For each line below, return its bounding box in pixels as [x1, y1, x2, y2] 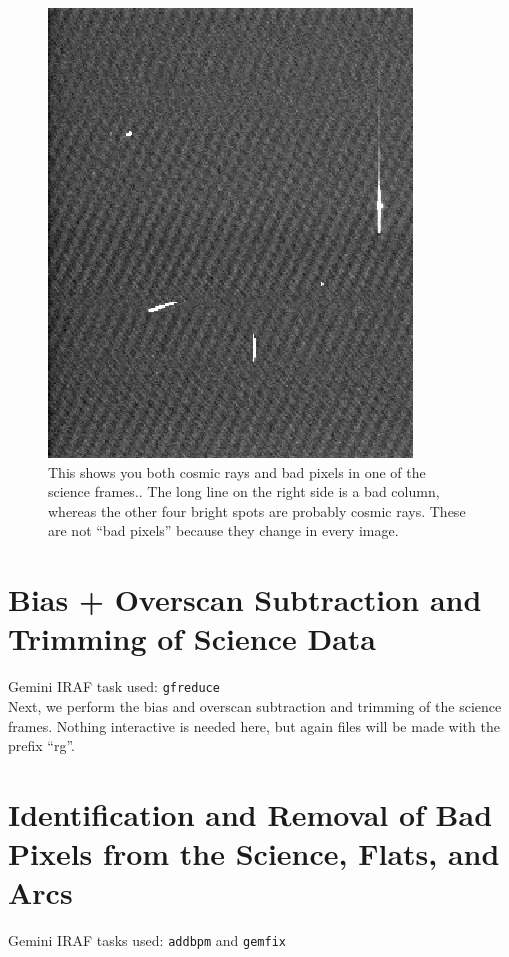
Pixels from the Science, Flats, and [8, 833, 500, 874]
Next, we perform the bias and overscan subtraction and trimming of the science [8, 695, 502, 716]
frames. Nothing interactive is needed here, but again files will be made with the [8, 715, 500, 736]
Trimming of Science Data [8, 618, 376, 659]
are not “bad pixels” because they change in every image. [48, 520, 399, 541]
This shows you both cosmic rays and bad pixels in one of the [48, 461, 426, 482]
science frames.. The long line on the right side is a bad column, [48, 481, 440, 502]
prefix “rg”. [8, 735, 75, 756]
